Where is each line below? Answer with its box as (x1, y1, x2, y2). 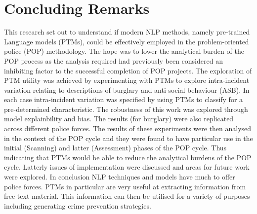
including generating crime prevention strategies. (4, 200, 151, 211)
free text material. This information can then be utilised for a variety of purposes (4, 191, 250, 201)
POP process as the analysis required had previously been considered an (4, 55, 223, 66)
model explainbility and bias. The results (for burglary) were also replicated (4, 113, 234, 124)
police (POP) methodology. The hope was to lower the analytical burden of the (4, 46, 244, 56)
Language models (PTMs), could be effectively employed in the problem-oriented (4, 36, 249, 46)
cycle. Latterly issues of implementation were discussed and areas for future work (4, 162, 250, 172)
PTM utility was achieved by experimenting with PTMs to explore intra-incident (4, 75, 250, 85)
